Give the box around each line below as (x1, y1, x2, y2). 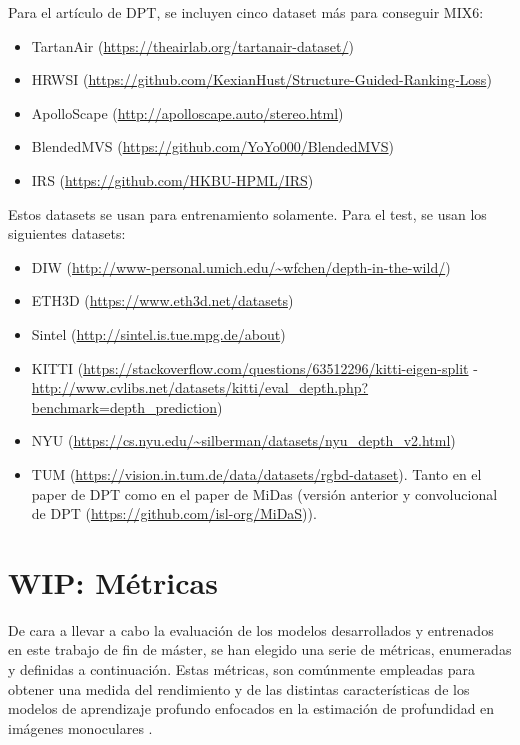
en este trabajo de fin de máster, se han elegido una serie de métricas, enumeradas (8, 639, 512, 660)
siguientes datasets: (8, 223, 126, 244)
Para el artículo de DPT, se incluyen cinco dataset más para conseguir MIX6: (8, 2, 484, 22)
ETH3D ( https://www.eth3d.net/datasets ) (31, 290, 294, 311)
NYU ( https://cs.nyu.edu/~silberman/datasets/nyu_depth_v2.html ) (31, 430, 456, 451)
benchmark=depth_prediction (31, 396, 218, 417)
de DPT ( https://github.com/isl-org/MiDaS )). (31, 503, 317, 524)
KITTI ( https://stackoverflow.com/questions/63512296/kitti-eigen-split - (31, 357, 478, 378)
